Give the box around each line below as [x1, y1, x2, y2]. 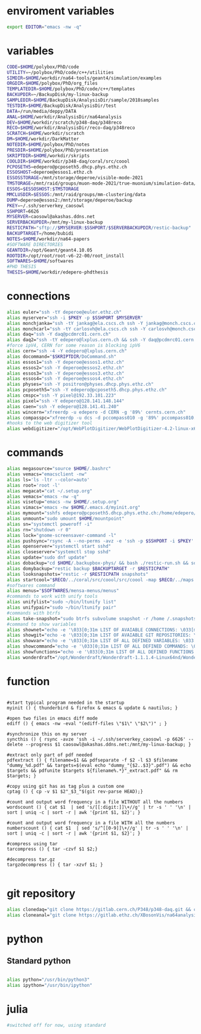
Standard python [7, 956, 71, 966]
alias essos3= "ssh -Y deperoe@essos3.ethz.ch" [7, 370, 125, 376]
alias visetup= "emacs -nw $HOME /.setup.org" [7, 499, 119, 505]
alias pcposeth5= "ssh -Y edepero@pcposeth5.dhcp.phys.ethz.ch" [7, 387, 168, 393]
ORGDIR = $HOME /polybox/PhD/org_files [7, 81, 98, 87]
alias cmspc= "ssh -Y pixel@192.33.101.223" [7, 392, 117, 398]
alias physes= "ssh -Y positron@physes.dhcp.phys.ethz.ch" [7, 381, 154, 388]
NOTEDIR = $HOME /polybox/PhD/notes [7, 142, 90, 148]
